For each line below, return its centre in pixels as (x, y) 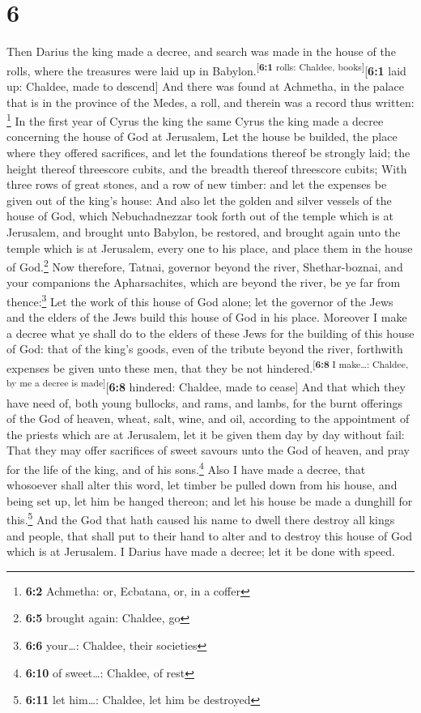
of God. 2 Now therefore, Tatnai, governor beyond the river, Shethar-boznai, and (205, 265)
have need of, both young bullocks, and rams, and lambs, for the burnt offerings (204, 402)
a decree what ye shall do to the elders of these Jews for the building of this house (210, 333)
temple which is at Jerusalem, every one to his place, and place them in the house (210, 248)
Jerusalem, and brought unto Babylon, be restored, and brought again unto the (204, 231)
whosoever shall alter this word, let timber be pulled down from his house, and (202, 485)
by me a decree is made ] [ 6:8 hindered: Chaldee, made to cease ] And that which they (206, 385)
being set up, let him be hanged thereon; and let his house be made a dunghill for (210, 500)
